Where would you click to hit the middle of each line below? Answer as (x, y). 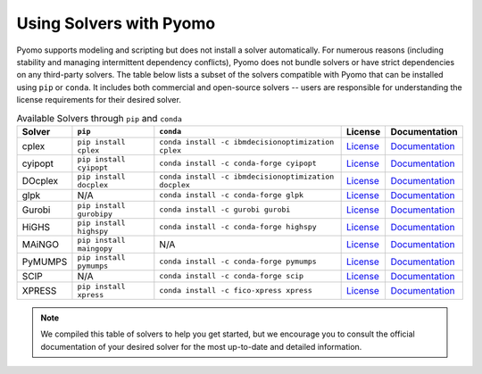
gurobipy (95, 214)
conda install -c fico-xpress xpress (236, 291)
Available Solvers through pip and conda (100, 118)
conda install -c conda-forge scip (231, 276)
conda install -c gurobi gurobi (225, 210)
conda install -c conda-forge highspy (238, 227)
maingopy (95, 249)
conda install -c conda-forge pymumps (238, 262)
